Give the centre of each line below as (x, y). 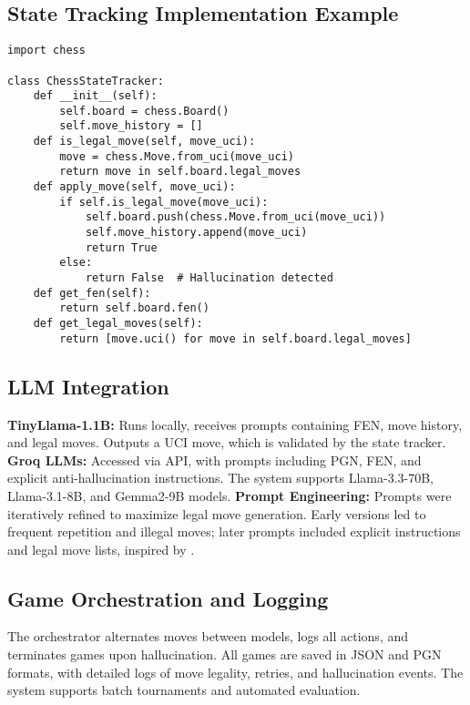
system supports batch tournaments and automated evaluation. (184, 690)
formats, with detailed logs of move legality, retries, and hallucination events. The (235, 672)
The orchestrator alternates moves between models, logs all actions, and (208, 636)
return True (121, 247)
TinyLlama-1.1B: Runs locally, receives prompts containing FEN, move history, (235, 424)
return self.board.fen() (134, 308)
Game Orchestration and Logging (168, 598)
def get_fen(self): (92, 293)
